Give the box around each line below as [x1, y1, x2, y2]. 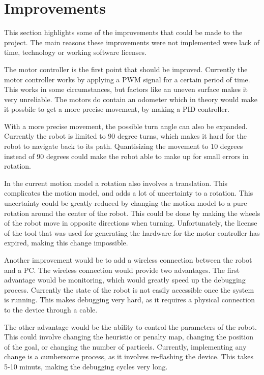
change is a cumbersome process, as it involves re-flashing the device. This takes [4, 351, 253, 362]
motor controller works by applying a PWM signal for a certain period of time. [4, 74, 250, 84]
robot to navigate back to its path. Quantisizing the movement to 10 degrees [4, 141, 243, 151]
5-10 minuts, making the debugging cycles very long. [4, 361, 168, 371]
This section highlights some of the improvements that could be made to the [4, 27, 243, 38]
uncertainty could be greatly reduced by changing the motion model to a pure [4, 198, 247, 208]
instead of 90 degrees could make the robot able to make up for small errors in [4, 150, 249, 161]
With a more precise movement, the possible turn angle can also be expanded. [4, 120, 248, 131]
